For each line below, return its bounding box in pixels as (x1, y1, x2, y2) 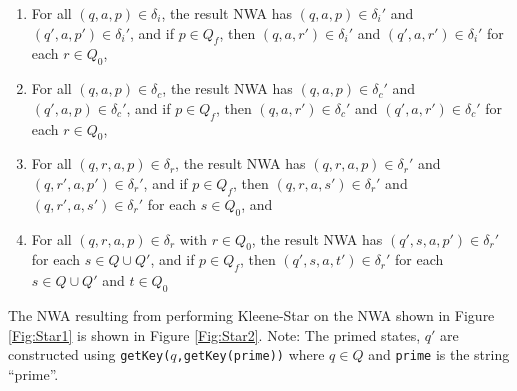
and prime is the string (368, 344, 510, 365)
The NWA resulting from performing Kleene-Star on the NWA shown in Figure (8, 304, 495, 325)
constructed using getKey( (8, 344, 171, 365)
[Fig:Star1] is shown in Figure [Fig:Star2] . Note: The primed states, (8, 324, 421, 345)
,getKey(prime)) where (176, 344, 325, 365)
